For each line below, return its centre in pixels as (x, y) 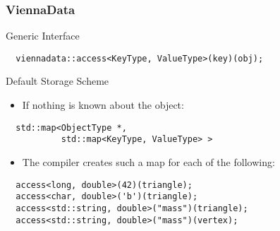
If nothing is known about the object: (103, 105)
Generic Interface (43, 36)
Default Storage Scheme (57, 81)
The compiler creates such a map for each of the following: (148, 161)
